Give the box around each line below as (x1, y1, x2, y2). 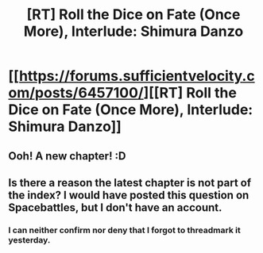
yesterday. (8, 234, 51, 245)
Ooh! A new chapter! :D (8, 149, 126, 163)
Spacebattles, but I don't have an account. (8, 201, 222, 214)
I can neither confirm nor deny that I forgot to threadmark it (8, 224, 241, 236)
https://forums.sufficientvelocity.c (18, 67, 256, 85)
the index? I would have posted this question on (8, 188, 249, 201)
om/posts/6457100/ (8, 84, 145, 102)
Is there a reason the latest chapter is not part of (8, 176, 252, 190)
